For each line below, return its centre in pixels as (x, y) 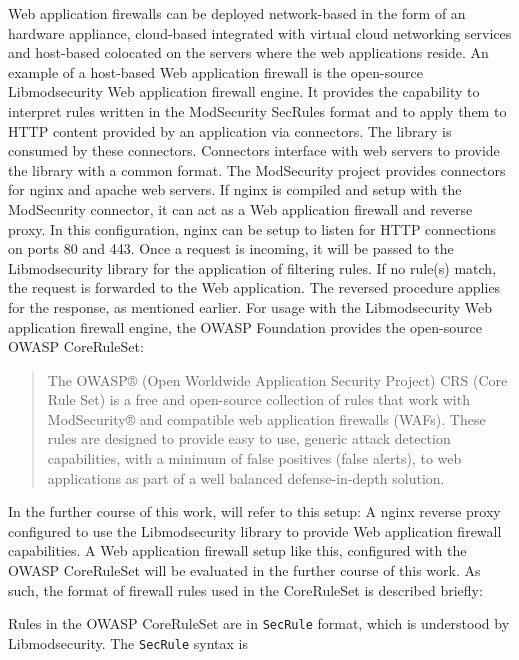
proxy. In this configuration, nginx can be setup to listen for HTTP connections (252, 228)
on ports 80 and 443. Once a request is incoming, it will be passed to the (231, 248)
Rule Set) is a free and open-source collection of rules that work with (258, 399)
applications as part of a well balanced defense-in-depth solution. (246, 477)
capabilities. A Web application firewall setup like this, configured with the (237, 550)
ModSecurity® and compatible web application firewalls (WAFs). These (266, 418)
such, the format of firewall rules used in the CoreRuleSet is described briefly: (245, 589)
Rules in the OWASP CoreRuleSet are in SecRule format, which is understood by (259, 623)
